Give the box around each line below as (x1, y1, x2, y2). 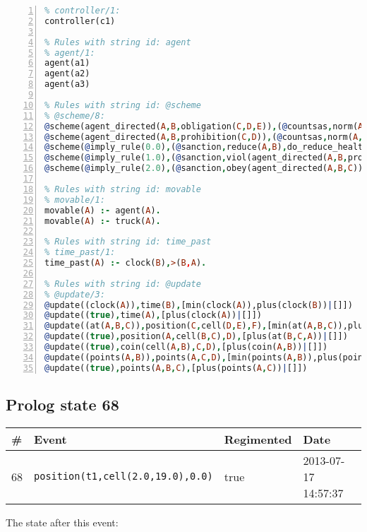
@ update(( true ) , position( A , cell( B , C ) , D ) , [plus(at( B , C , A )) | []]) (44, 331, 348, 342)
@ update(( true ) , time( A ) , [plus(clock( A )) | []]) (44, 310, 262, 321)
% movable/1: (44, 194, 105, 205)
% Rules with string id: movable (44, 184, 201, 194)
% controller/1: (44, 6, 121, 16)
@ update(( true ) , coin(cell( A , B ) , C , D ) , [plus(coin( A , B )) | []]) (44, 342, 328, 352)
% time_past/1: (44, 247, 116, 258)
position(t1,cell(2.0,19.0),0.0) (34, 471, 213, 483)
